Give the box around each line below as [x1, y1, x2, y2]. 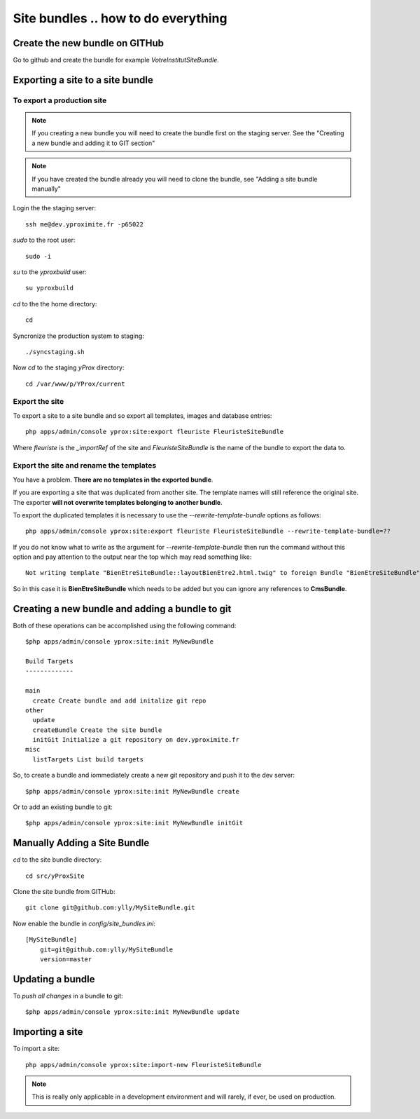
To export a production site [13, 95, 107, 105]
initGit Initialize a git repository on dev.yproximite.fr [32, 736, 239, 744]
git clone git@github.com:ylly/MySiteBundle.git [25, 904, 195, 911]
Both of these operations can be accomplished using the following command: [13, 621, 237, 630]
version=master [39, 956, 92, 963]
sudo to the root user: [13, 236, 76, 245]
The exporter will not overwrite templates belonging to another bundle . [13, 498, 223, 506]
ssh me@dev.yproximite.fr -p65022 [25, 220, 143, 228]
